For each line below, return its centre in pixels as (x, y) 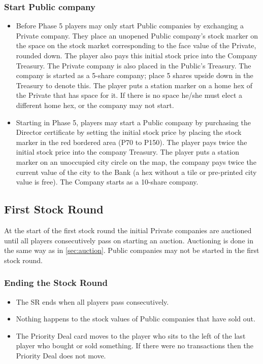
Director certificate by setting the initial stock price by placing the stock (129, 132)
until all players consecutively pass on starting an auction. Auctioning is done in (129, 240)
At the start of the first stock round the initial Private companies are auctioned (128, 230)
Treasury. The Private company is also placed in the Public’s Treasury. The (134, 65)
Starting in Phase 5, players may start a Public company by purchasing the (133, 122)
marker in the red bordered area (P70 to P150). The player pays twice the (131, 142)
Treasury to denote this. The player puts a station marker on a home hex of (134, 85)
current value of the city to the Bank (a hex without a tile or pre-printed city (136, 172)
